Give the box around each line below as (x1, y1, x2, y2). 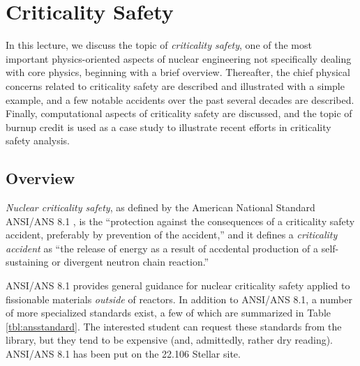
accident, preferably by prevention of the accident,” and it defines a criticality (6, 227, 338, 242)
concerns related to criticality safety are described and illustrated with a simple (6, 78, 345, 93)
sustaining (6, 254, 49, 269)
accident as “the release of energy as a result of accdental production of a (6, 241, 318, 255)
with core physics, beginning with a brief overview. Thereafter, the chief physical (6, 65, 350, 79)
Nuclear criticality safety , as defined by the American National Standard (6, 200, 315, 215)
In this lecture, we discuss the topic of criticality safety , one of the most (6, 38, 312, 52)
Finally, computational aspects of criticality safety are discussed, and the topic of (6, 106, 352, 121)
